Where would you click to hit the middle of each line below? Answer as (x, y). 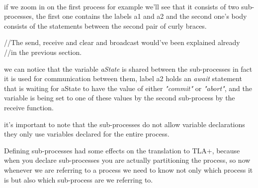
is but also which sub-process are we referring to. (79, 179)
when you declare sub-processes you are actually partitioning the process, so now (127, 160)
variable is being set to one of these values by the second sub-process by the (120, 98)
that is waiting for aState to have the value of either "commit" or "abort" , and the (128, 88)
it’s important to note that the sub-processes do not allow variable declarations (125, 124)
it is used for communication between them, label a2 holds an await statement (123, 78)
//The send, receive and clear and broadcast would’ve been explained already (122, 42)
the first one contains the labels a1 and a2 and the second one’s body (141, 16)
